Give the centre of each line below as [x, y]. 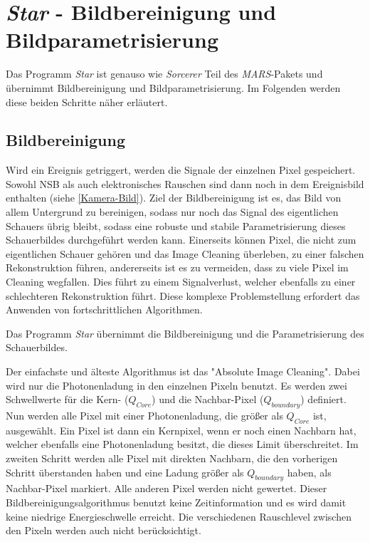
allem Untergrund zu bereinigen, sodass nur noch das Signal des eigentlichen [172, 212]
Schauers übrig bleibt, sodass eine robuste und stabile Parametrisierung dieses [176, 225]
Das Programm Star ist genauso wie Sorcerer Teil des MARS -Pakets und [164, 74]
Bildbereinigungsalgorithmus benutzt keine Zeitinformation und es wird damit [176, 502]
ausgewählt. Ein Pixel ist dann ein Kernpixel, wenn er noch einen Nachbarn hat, [181, 430]
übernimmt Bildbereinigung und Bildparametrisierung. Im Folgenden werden [173, 87]
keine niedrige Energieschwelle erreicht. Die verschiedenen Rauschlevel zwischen [179, 516]
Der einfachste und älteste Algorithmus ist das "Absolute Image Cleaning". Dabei [183, 371]
